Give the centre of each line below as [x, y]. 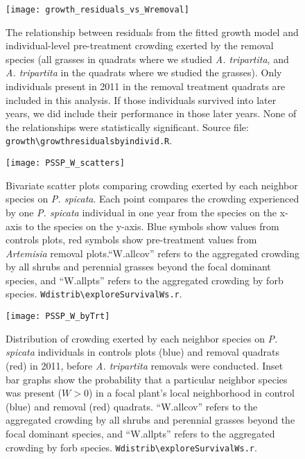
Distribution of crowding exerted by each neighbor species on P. [142, 338]
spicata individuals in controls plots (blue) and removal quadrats [143, 352]
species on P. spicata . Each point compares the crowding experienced [152, 199]
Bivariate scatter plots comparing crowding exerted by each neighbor [152, 185]
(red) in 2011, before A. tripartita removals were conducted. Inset [145, 365]
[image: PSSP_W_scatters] [65, 163]
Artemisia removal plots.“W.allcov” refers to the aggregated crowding [152, 253]
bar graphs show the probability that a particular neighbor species [147, 379]
